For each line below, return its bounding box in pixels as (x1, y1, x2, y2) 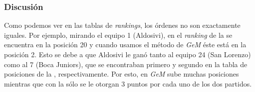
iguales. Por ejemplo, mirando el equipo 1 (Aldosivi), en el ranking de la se (4, 29, 233, 40)
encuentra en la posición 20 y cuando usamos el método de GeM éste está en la (4, 39, 247, 50)
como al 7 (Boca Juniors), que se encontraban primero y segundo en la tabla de (4, 59, 248, 69)
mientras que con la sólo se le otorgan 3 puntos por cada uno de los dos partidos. (4, 78, 252, 89)
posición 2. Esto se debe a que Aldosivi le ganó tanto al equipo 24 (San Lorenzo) (4, 49, 251, 59)
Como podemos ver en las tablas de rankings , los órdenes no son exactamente (4, 20, 241, 30)
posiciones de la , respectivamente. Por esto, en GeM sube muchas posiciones (4, 69, 239, 79)
